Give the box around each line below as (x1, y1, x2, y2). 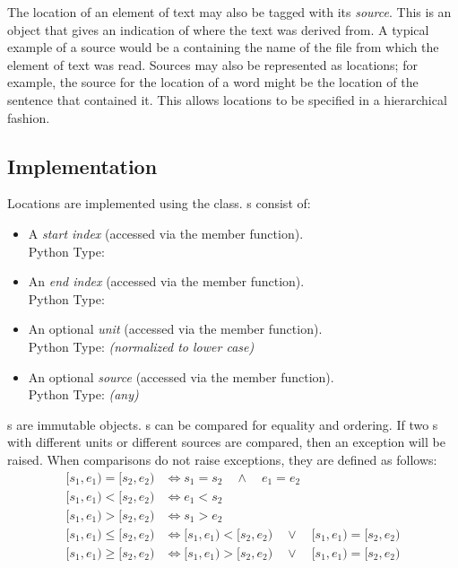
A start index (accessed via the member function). (28, 223, 304, 242)
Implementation (7, 152, 158, 179)
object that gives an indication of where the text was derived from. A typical (7, 20, 429, 39)
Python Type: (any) (28, 385, 139, 404)
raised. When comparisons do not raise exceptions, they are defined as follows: (7, 450, 437, 468)
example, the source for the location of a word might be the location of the (7, 73, 419, 92)
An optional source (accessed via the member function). (28, 367, 334, 386)
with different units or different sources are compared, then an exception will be (7, 433, 445, 451)
